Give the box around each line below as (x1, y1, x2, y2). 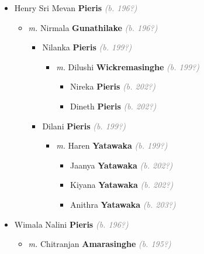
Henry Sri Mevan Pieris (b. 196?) (14, 2, 137, 13)
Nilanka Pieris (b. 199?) (42, 41, 132, 53)
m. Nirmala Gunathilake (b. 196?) (28, 21, 158, 33)
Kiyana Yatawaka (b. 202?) (70, 179, 174, 191)
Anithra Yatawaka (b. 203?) (70, 198, 176, 210)
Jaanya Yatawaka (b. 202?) (70, 159, 173, 171)
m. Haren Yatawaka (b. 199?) (56, 139, 168, 152)
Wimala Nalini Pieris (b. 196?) (14, 218, 129, 230)
